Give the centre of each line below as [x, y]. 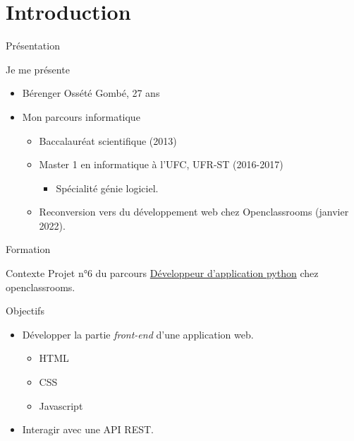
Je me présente [38, 69]
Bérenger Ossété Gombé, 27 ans [91, 93]
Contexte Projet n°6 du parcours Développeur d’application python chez [162, 273]
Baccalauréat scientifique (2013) [108, 140]
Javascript [61, 405]
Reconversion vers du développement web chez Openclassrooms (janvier [194, 212]
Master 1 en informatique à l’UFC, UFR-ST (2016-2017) [161, 164]
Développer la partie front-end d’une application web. [138, 334]
